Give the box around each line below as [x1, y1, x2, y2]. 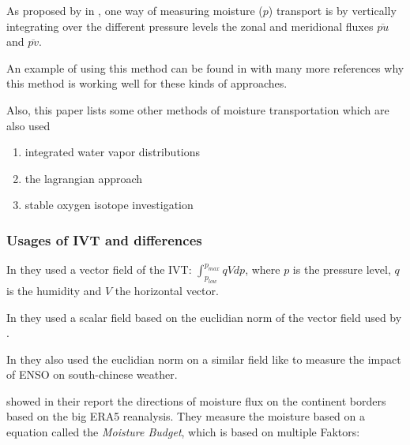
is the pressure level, [292, 261, 391, 278]
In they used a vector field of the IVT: [6, 261, 192, 278]
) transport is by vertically [268, 2, 397, 18]
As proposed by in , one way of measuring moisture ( [6, 2, 263, 18]
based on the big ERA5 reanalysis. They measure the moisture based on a [6, 408, 365, 424]
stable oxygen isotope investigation [24, 196, 194, 213]
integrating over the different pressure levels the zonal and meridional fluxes [6, 17, 374, 34]
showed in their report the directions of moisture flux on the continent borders [6, 392, 386, 409]
